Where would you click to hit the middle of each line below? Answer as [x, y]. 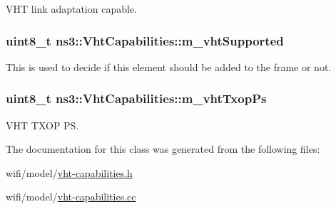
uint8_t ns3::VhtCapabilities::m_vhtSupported [145, 40]
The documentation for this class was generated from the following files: [163, 149]
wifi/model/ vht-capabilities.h [69, 172]
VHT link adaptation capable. [71, 9]
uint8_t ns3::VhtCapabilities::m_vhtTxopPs [136, 98]
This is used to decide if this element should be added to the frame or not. [169, 66]
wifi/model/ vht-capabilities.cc [71, 197]
